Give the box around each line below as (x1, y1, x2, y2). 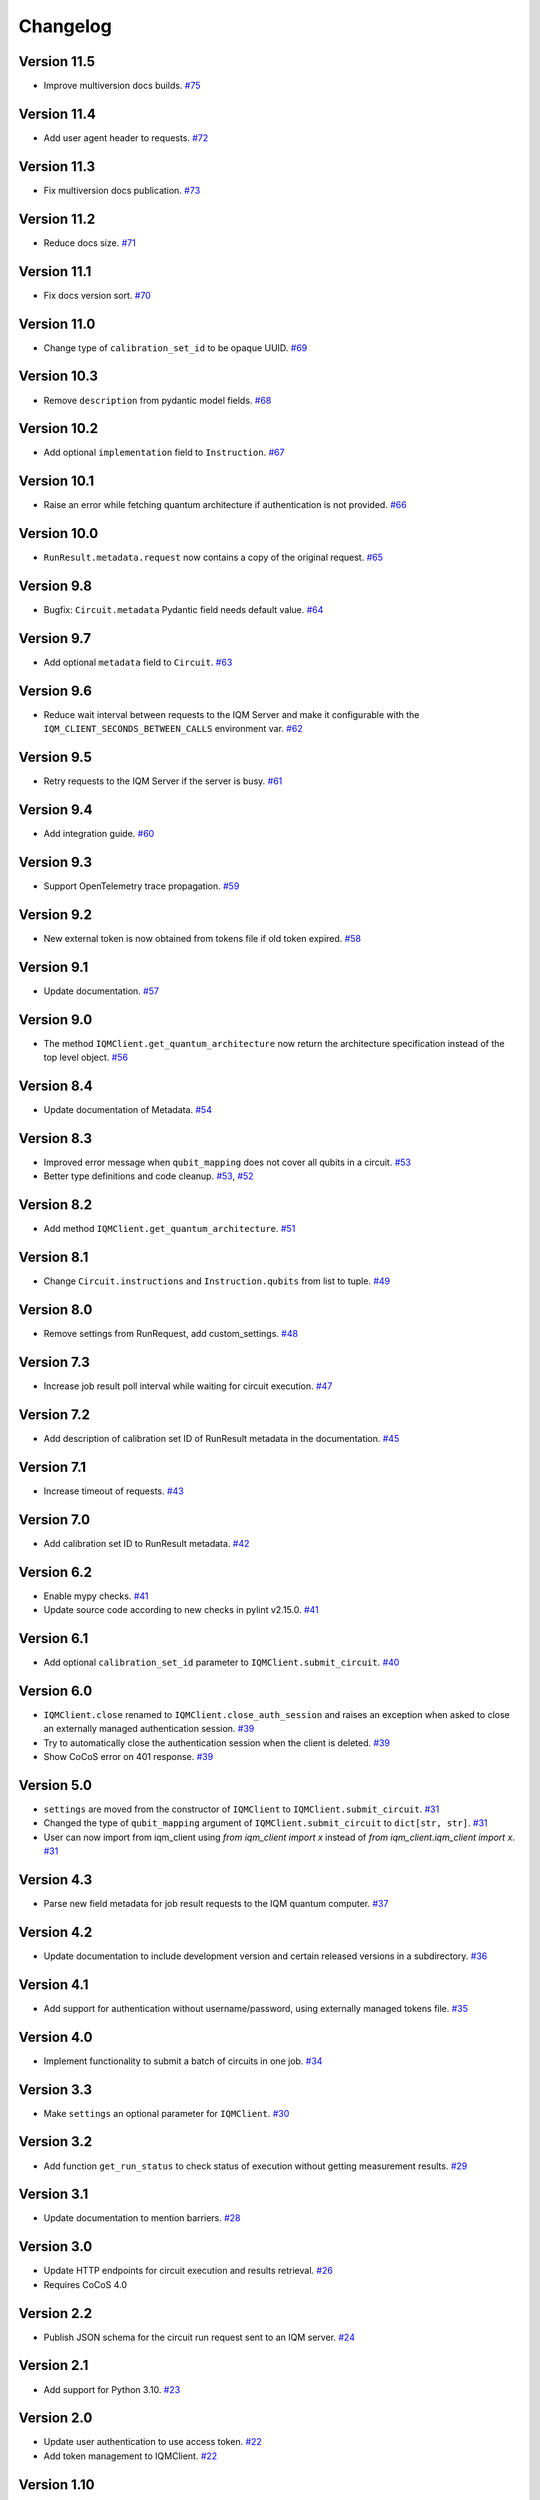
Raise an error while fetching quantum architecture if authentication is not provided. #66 (43, 499, 407, 511)
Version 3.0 (18, 2238, 93, 2255)
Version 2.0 (18, 2410, 93, 2427)
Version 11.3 (18, 158, 96, 175)
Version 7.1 (18, 1458, 87, 1475)
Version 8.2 (18, 1196, 93, 1214)
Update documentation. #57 (43, 985, 160, 997)
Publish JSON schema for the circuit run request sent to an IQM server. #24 (43, 2331, 355, 2343)
